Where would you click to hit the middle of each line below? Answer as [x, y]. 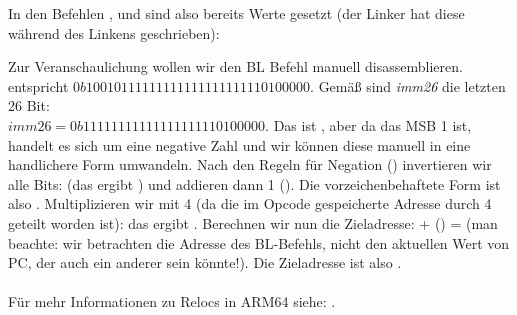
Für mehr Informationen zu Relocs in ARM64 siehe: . [172, 301]
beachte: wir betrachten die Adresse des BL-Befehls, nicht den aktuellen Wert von [259, 242]
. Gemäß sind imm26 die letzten [408, 85]
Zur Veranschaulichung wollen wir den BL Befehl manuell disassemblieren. [235, 66]
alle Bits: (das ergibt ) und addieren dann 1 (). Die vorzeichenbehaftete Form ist [254, 183]
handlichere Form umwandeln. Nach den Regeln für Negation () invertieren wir [250, 164]
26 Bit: [29, 105]
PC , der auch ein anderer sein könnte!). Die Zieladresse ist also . [205, 262]
